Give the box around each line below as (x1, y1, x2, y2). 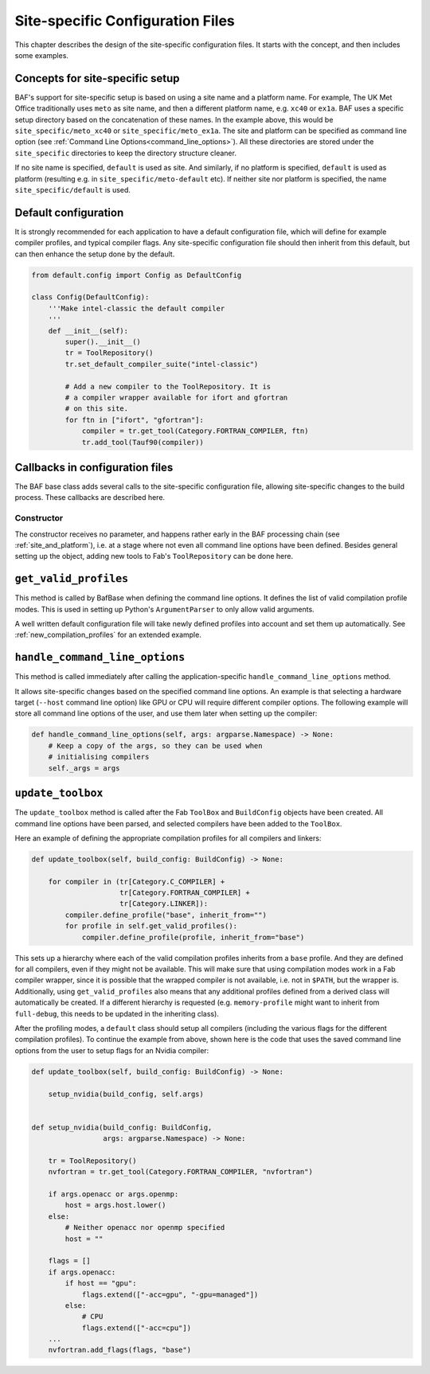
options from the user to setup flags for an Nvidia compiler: (14, 1045, 209, 1055)
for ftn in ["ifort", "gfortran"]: (64, 415, 205, 424)
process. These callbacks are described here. (14, 493, 166, 502)
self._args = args (48, 763, 120, 772)
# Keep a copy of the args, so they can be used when (48, 741, 263, 750)
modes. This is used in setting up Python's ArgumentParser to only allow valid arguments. (14, 604, 315, 614)
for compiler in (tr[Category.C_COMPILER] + (48, 876, 225, 886)
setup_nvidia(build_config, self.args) (48, 1089, 205, 1099)
